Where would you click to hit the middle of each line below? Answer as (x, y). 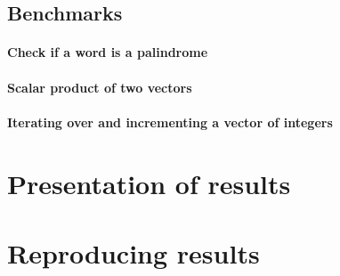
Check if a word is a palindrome (108, 52)
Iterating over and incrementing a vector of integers (170, 122)
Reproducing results (134, 252)
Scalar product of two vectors (100, 87)
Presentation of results (149, 183)
